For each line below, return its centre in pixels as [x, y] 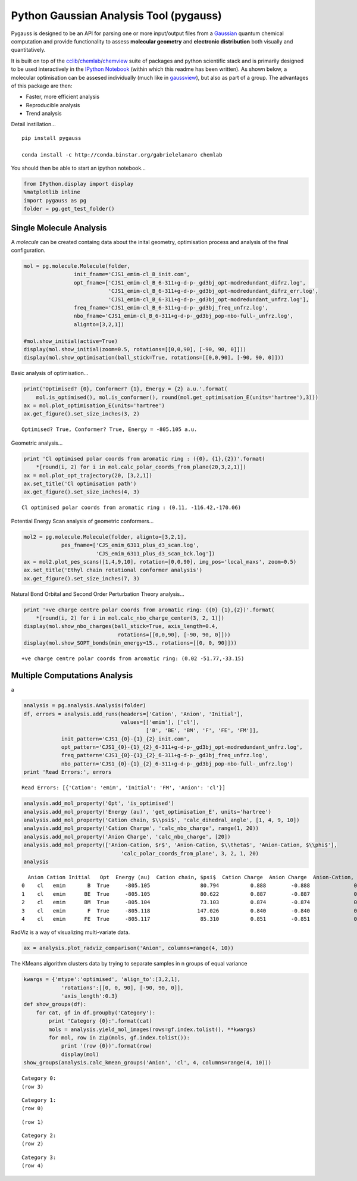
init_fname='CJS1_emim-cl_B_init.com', [132, 274]
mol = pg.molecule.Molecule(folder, [77, 266]
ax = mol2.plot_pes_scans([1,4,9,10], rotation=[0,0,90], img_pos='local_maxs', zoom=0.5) [160, 562]
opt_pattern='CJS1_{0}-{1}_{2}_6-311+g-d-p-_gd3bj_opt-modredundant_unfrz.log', [182, 747]
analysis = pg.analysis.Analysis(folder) [85, 706]
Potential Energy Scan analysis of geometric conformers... [82, 521]
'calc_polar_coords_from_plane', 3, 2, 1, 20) [190, 853]
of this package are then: [42, 86]
